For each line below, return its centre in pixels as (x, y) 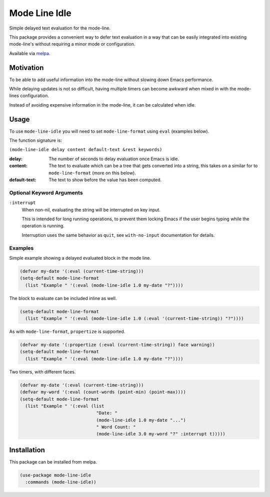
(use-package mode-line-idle (55, 475)
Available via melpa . (30, 53)
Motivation (26, 68)
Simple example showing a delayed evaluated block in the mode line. (80, 258)
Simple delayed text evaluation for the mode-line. (60, 28)
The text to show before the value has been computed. (105, 180)
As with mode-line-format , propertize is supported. (67, 331)
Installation (27, 450)
